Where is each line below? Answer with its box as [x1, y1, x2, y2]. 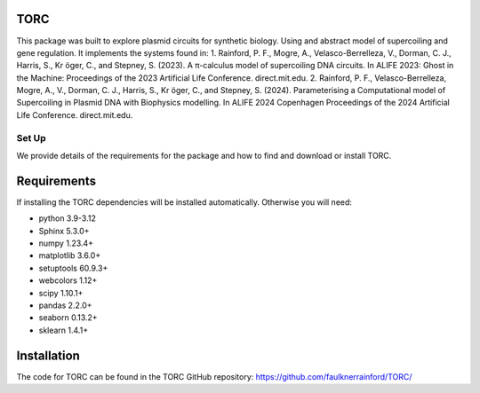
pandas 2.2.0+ [38, 300, 92, 310]
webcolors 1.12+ [38, 275, 98, 286]
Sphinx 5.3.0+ [38, 225, 90, 236]
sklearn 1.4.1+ [38, 325, 89, 335]
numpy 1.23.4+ [38, 238, 93, 248]
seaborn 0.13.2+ [38, 312, 98, 323]
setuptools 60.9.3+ [38, 263, 108, 273]
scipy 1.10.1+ [38, 287, 84, 298]
